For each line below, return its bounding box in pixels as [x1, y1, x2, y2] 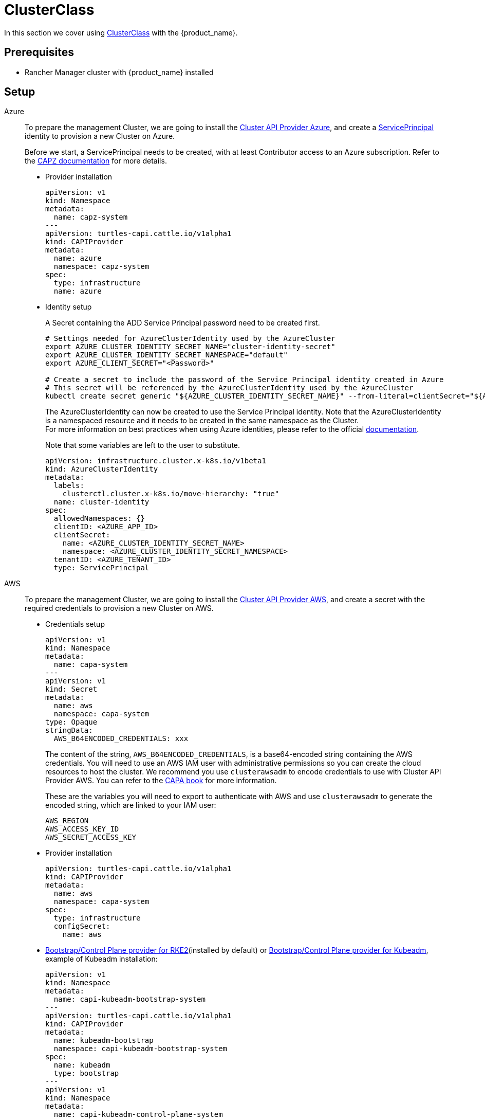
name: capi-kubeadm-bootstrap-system [53, 995, 206, 1004]
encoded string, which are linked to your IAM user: [45, 801, 216, 810]
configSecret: [53, 922, 110, 931]
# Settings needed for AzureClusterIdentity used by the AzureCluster [45, 334, 335, 343]
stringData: [45, 726, 93, 735]
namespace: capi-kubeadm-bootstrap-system [53, 1044, 228, 1053]
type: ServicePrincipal [53, 564, 150, 572]
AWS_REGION [45, 817, 89, 825]
